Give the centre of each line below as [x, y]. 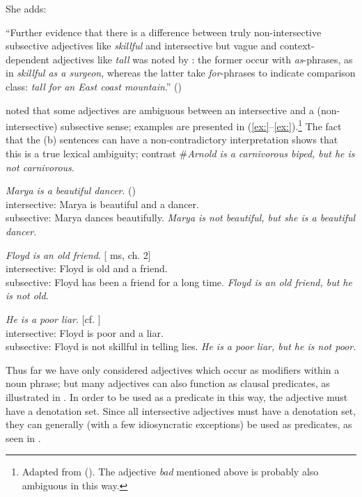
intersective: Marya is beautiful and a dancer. [102, 204]
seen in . [23, 437]
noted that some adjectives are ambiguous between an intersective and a [160, 110]
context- [297, 46]
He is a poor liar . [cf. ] [53, 318]
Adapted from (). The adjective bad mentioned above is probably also [170, 472]
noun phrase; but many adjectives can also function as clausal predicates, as [168, 383]
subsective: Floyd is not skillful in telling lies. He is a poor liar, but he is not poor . [181, 346]
